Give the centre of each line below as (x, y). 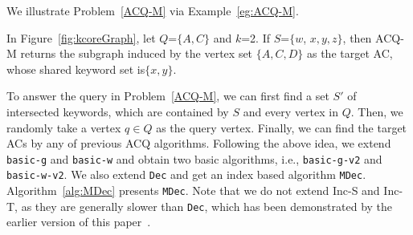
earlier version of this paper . (79, 222)
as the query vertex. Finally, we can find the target (282, 127)
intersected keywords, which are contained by (118, 111)
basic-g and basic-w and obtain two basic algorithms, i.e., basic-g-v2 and (194, 158)
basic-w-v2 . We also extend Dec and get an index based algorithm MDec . (186, 174)
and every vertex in (290, 111)
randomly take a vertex (64, 127)
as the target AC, (350, 53)
